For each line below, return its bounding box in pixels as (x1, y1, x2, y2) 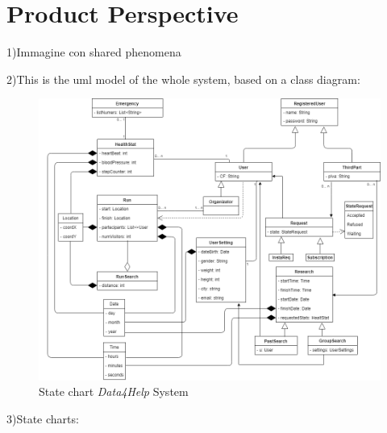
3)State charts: (6, 410, 79, 427)
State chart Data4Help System (39, 383, 189, 400)
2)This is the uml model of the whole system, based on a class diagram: (6, 70, 360, 87)
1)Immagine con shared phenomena (6, 44, 181, 60)
